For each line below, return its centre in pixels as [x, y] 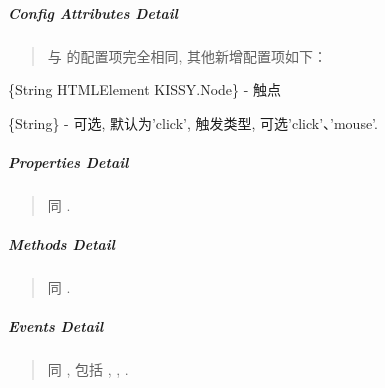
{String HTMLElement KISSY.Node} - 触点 [145, 89]
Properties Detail [68, 161]
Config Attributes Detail [93, 12]
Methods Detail [61, 244]
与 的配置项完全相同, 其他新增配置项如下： [187, 55]
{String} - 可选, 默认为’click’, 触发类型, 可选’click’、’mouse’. [193, 122]
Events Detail [56, 326]
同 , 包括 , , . [88, 369]
